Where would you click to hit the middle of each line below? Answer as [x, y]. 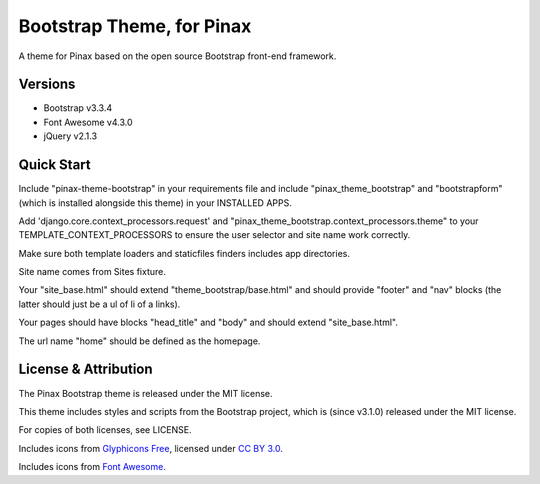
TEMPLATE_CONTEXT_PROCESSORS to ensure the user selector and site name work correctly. [214, 235]
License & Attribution [86, 369]
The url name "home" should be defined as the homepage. [139, 341]
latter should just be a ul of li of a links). [99, 304]
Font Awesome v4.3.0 [88, 122]
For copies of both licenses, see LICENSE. [105, 430]
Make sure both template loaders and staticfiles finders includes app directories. [184, 253]
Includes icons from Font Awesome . [92, 467]
